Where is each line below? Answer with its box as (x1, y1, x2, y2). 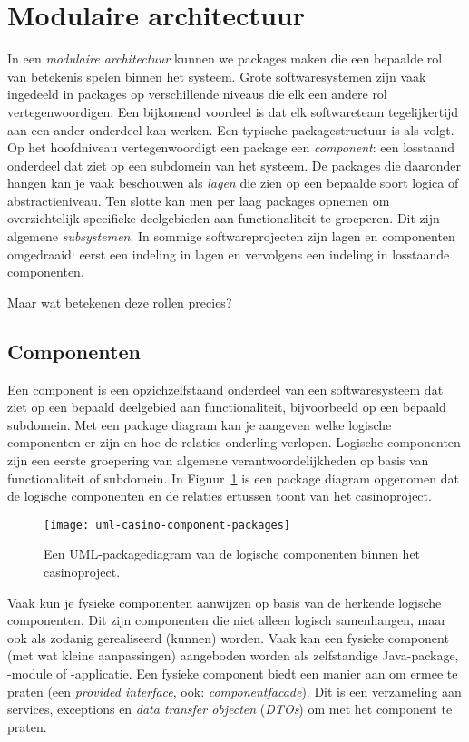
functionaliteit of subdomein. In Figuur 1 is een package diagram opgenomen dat (7, 468, 459, 487)
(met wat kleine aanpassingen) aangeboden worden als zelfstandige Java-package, (7, 646, 459, 665)
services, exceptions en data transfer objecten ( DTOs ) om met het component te (7, 699, 453, 718)
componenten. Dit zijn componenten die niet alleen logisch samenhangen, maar (7, 610, 446, 630)
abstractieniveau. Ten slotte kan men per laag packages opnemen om (7, 190, 390, 210)
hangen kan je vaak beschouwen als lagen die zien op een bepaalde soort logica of (7, 173, 459, 192)
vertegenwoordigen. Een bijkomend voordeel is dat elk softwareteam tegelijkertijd (7, 102, 459, 121)
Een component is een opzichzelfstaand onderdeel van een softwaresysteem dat (7, 379, 444, 398)
